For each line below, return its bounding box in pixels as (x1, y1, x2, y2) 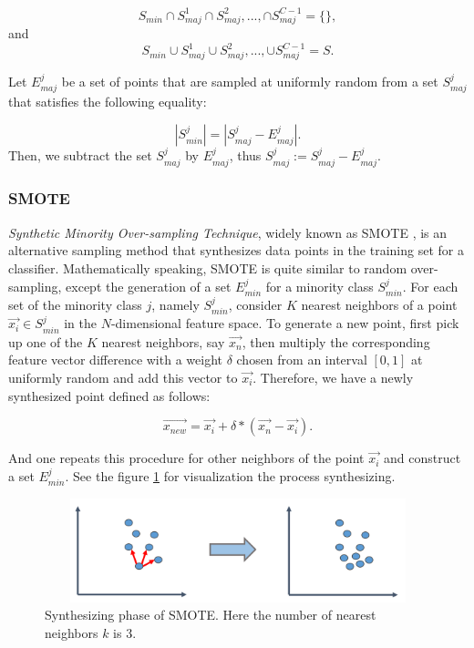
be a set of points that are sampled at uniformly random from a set (61, 72, 438, 91)
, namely (151, 294, 200, 314)
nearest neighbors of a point (301, 294, 458, 314)
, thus (229, 146, 262, 165)
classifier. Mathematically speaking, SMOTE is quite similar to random (8, 258, 407, 277)
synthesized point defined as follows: (8, 386, 211, 405)
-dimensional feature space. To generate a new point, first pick (110, 314, 459, 333)
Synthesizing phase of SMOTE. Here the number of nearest (45, 605, 376, 624)
